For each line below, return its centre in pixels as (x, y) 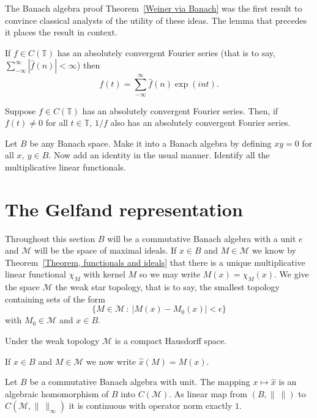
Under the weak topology (52, 341)
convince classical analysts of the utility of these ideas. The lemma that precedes (156, 20)
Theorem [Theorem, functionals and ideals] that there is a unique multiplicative (155, 262)
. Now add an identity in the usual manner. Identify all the (159, 155)
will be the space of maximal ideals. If (105, 250)
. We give (292, 274)
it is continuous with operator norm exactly (151, 405)
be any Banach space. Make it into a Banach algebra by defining (151, 143)
